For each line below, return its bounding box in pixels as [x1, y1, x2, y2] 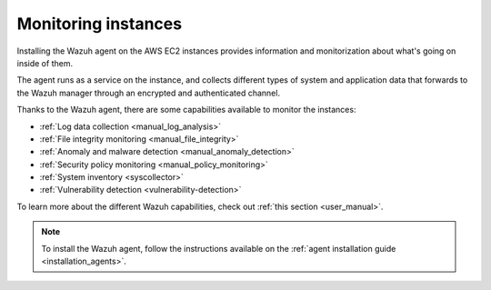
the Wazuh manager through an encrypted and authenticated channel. [16, 87, 281, 98]
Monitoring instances [16, 14, 182, 34]
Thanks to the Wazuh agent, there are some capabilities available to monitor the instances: [16, 105, 356, 115]
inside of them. [16, 57, 73, 68]
